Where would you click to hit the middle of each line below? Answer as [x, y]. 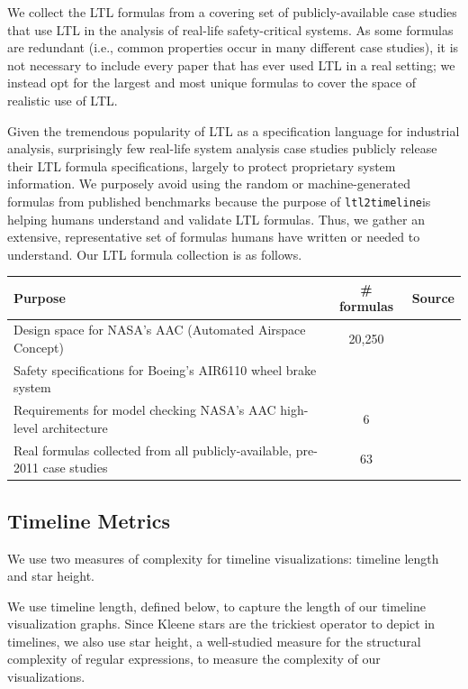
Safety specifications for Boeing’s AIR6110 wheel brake [165, 369]
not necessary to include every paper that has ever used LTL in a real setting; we [231, 64]
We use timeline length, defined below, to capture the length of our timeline [216, 606]
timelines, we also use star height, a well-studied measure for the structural [214, 641]
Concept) [39, 347]
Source [433, 297]
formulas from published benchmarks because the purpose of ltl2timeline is [219, 201]
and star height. [51, 576]
